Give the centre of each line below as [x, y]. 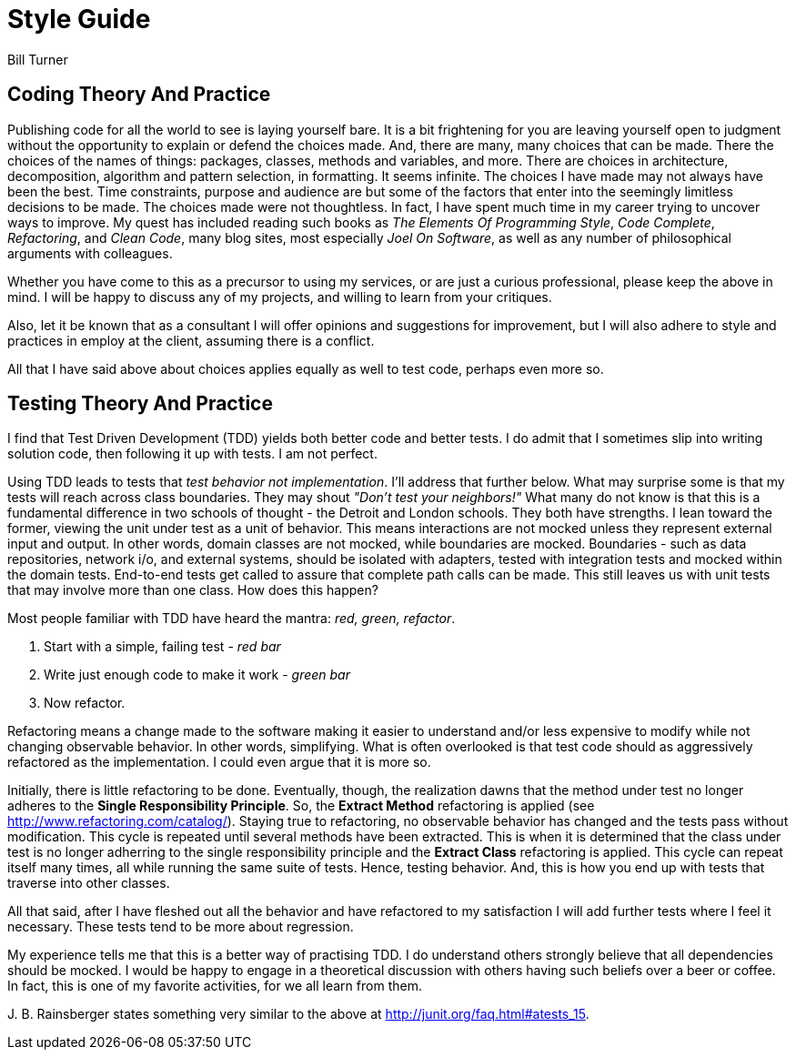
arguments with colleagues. [90, 253]
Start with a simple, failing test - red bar [162, 647]
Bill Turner [38, 59]
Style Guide [79, 19]
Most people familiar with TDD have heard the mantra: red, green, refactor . [232, 619]
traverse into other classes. [89, 883]
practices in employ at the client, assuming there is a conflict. [191, 340]
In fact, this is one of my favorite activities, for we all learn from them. [215, 986]
